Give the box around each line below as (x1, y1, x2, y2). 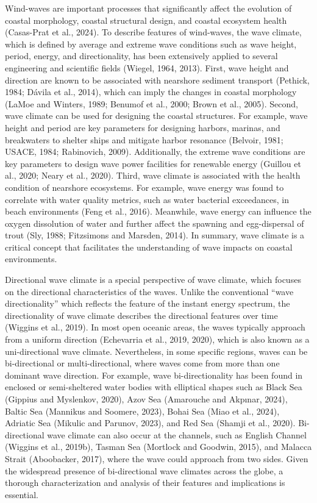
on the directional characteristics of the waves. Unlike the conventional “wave (5, 285, 294, 298)
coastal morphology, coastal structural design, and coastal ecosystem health (5, 13, 287, 26)
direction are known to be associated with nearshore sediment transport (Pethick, (5, 73, 310, 86)
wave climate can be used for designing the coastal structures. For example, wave (5, 109, 308, 122)
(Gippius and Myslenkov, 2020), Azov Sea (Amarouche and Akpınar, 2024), (5, 393, 288, 405)
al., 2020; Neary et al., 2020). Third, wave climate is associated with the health (5, 169, 301, 182)
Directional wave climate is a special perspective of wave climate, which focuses (5, 273, 301, 286)
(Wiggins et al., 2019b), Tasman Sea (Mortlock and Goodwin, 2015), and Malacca (5, 440, 312, 453)
